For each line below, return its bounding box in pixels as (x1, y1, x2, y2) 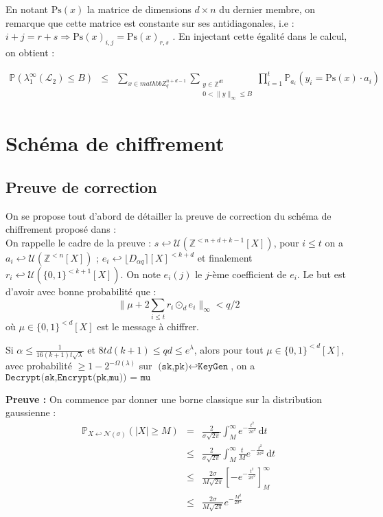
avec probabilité (5, 358, 72, 373)
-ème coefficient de (209, 267, 287, 282)
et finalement (197, 251, 253, 265)
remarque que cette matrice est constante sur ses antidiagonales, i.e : (5, 15, 294, 30)
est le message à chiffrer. (97, 319, 199, 333)
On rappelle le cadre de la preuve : (5, 235, 152, 250)
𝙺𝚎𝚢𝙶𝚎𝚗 (198, 362, 229, 372)
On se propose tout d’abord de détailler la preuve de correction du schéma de (5, 208, 332, 222)
